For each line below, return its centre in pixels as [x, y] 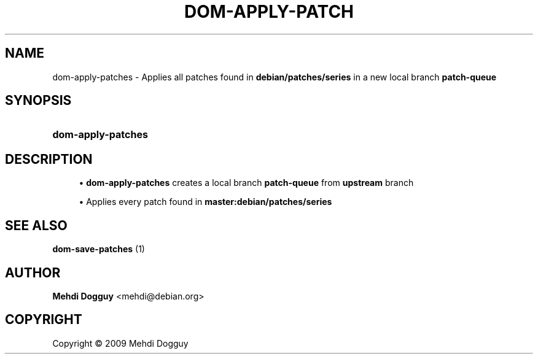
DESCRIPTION [49, 159]
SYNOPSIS [38, 101]
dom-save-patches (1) [99, 249]
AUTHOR [33, 272]
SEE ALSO [36, 225]
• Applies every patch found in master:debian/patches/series [205, 202]
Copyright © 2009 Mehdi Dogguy [120, 343]
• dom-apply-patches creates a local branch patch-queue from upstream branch [246, 183]
